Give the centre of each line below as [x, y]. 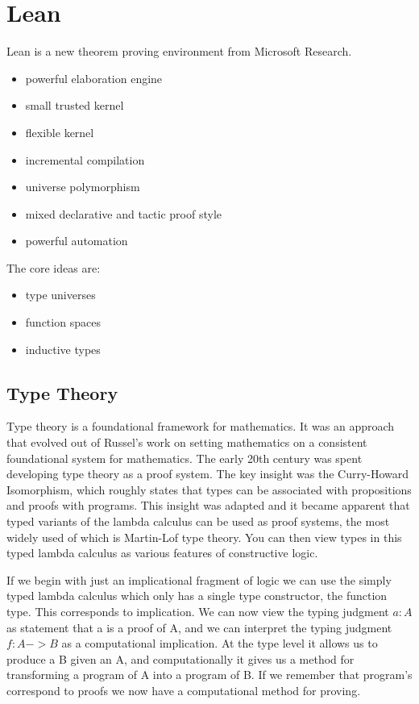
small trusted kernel [75, 105]
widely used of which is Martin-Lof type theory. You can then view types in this [204, 537]
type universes [60, 295]
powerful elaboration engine [94, 78]
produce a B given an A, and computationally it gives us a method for [180, 658]
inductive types [63, 349]
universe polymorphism [83, 187]
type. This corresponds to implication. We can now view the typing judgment [198, 611]
